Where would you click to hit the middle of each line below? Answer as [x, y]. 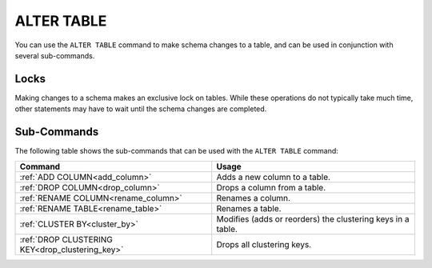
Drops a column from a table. [271, 187]
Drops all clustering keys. [264, 244]
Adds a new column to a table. [274, 177]
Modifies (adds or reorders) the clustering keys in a [313, 218]
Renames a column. [254, 198]
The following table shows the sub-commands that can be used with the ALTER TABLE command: [177, 151]
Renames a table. [249, 208]
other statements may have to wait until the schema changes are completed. [141, 109]
